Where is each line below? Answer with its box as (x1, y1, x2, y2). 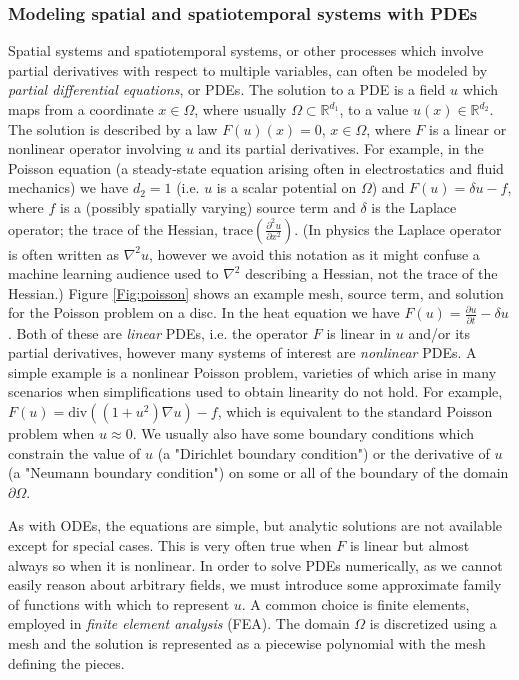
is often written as (8, 243, 120, 264)
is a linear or (428, 118, 507, 139)
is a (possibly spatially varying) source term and (60, 196, 356, 217)
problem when (8, 423, 95, 444)
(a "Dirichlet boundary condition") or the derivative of (157, 442, 490, 463)
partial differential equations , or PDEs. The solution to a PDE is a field (8, 79, 446, 100)
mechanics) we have (8, 177, 129, 198)
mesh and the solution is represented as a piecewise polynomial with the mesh (8, 632, 486, 653)
